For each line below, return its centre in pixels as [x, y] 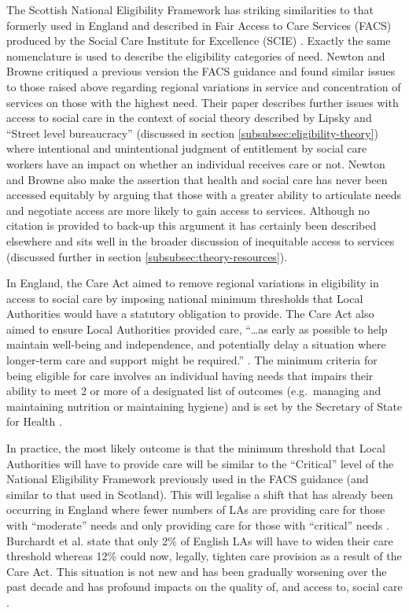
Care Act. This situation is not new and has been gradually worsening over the [197, 571]
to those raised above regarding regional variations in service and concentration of [204, 86]
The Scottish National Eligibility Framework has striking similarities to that [190, 9]
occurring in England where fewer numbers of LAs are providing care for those [196, 510]
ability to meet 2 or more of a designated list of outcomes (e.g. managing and [194, 391]
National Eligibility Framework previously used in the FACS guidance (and [188, 479]
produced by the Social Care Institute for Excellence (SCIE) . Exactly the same [199, 41]
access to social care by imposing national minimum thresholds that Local [185, 298]
